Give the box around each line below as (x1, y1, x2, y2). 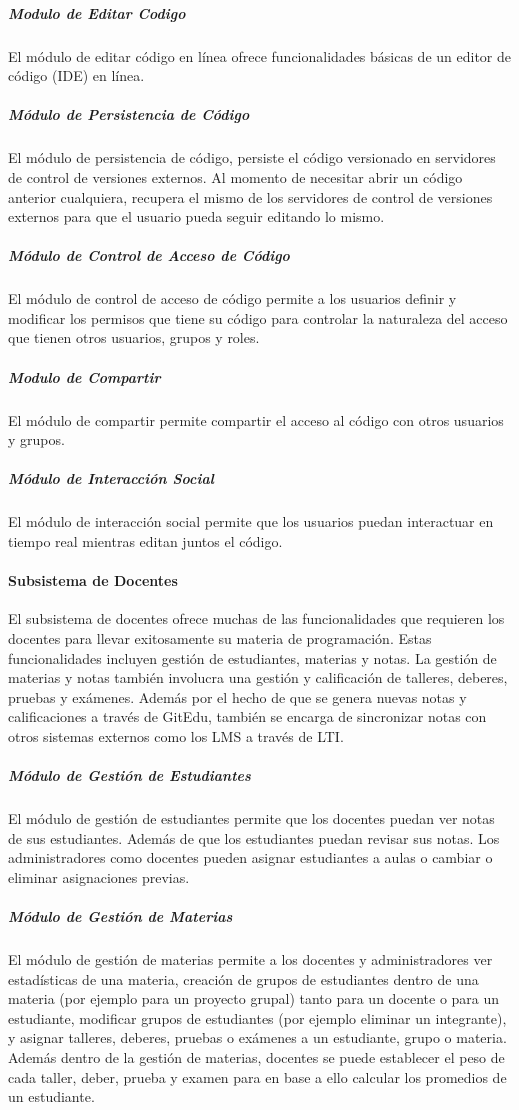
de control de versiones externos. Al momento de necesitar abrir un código (8, 166, 463, 187)
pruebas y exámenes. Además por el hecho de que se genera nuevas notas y (8, 686, 467, 707)
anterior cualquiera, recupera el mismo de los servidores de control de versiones (8, 186, 493, 207)
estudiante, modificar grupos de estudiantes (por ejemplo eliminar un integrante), (8, 1007, 507, 1028)
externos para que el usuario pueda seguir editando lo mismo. (8, 206, 385, 227)
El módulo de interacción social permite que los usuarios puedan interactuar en (8, 511, 494, 532)
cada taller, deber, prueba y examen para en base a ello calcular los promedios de (8, 1066, 507, 1087)
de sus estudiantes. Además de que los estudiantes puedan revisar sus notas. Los (8, 827, 500, 848)
